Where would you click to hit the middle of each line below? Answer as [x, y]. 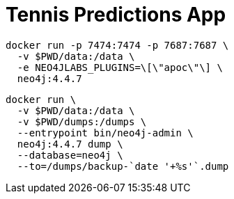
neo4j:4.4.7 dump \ [70, 144]
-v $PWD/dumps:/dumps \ [82, 121]
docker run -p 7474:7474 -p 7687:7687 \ [117, 45]
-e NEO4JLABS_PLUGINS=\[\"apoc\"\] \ [120, 67]
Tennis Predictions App [116, 15]
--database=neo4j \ [70, 155]
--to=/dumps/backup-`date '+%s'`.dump [123, 166]
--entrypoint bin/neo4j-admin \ [105, 133]
